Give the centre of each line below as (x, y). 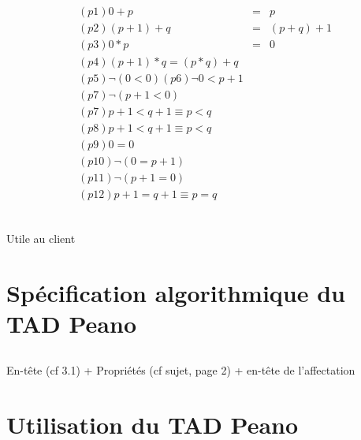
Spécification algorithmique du (176, 292)
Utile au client (41, 239)
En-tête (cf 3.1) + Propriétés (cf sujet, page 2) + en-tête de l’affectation (181, 369)
